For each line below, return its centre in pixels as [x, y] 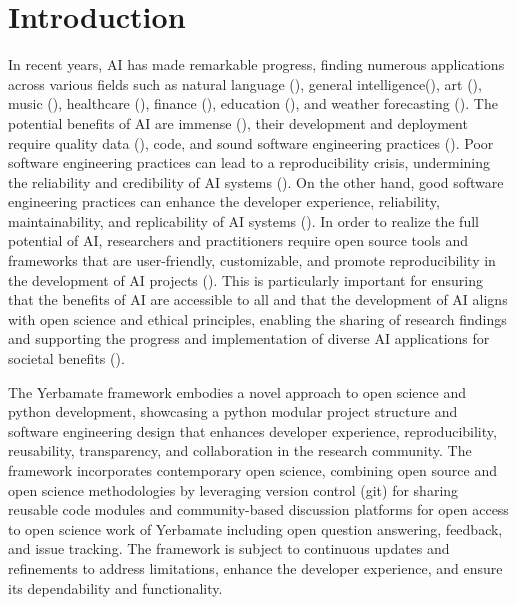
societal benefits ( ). [66, 358]
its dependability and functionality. [115, 587]
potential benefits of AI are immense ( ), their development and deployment [238, 122]
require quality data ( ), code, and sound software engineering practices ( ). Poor [251, 142]
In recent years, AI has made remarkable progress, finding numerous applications [256, 64]
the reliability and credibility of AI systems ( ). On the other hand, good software [256, 181]
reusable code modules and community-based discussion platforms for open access [258, 509]
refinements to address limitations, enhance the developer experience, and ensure [255, 567]
